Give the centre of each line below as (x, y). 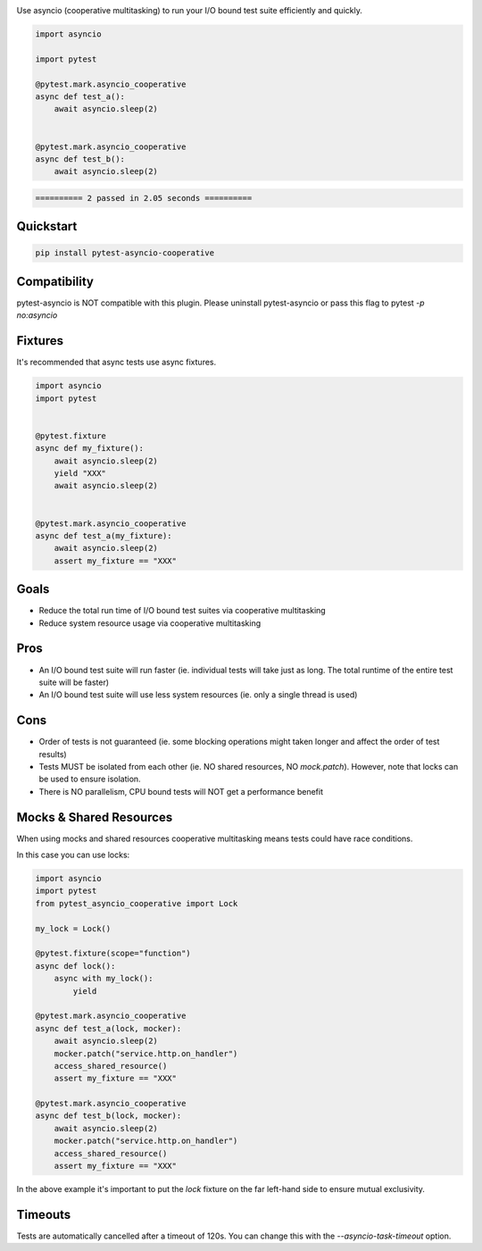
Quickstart (47, 226)
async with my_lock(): (104, 979)
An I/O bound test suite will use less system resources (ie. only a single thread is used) (198, 695)
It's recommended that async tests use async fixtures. (116, 363)
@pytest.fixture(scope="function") (113, 954)
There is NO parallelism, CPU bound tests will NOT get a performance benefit (181, 791)
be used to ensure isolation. (90, 779)
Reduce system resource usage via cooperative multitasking (150, 623)
